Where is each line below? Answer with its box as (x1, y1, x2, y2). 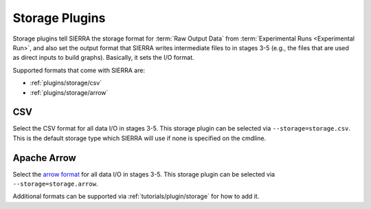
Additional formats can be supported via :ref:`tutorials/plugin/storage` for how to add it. (12, 192, 260, 201)
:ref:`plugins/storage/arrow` (30, 88, 109, 96)
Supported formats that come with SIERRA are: (12, 66, 146, 74)
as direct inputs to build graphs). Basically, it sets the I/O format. (12, 54, 195, 62)
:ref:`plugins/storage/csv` (30, 79, 102, 87)
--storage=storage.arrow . (12, 179, 98, 188)
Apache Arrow (12, 152, 77, 164)
